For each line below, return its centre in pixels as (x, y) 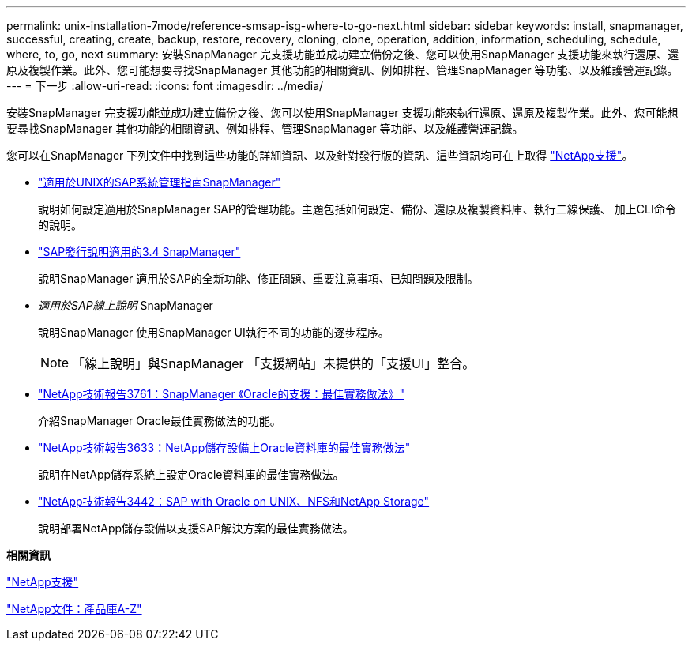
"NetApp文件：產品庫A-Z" (74, 609)
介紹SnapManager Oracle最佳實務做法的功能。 (160, 421)
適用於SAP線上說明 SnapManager (126, 305)
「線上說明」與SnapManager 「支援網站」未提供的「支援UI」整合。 (274, 363)
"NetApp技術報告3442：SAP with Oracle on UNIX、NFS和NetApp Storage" (234, 501)
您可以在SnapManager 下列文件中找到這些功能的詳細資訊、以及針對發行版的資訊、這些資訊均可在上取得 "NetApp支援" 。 (320, 155)
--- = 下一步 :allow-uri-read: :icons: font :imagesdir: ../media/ (165, 86)
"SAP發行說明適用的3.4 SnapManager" (139, 252)
